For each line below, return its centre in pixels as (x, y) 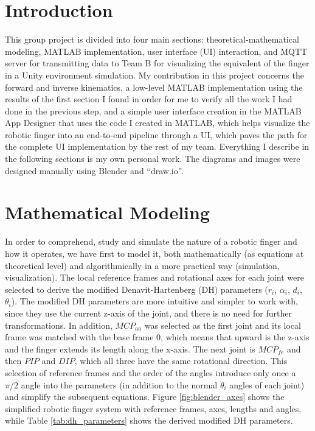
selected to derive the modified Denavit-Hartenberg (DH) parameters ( (137, 289)
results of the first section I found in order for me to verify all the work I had (149, 99)
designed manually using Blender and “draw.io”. (94, 170)
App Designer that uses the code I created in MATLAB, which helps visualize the (157, 123)
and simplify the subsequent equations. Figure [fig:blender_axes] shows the (145, 397)
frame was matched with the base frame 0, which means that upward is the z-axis (157, 337)
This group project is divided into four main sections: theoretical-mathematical (152, 39)
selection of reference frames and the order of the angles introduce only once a (151, 372)
